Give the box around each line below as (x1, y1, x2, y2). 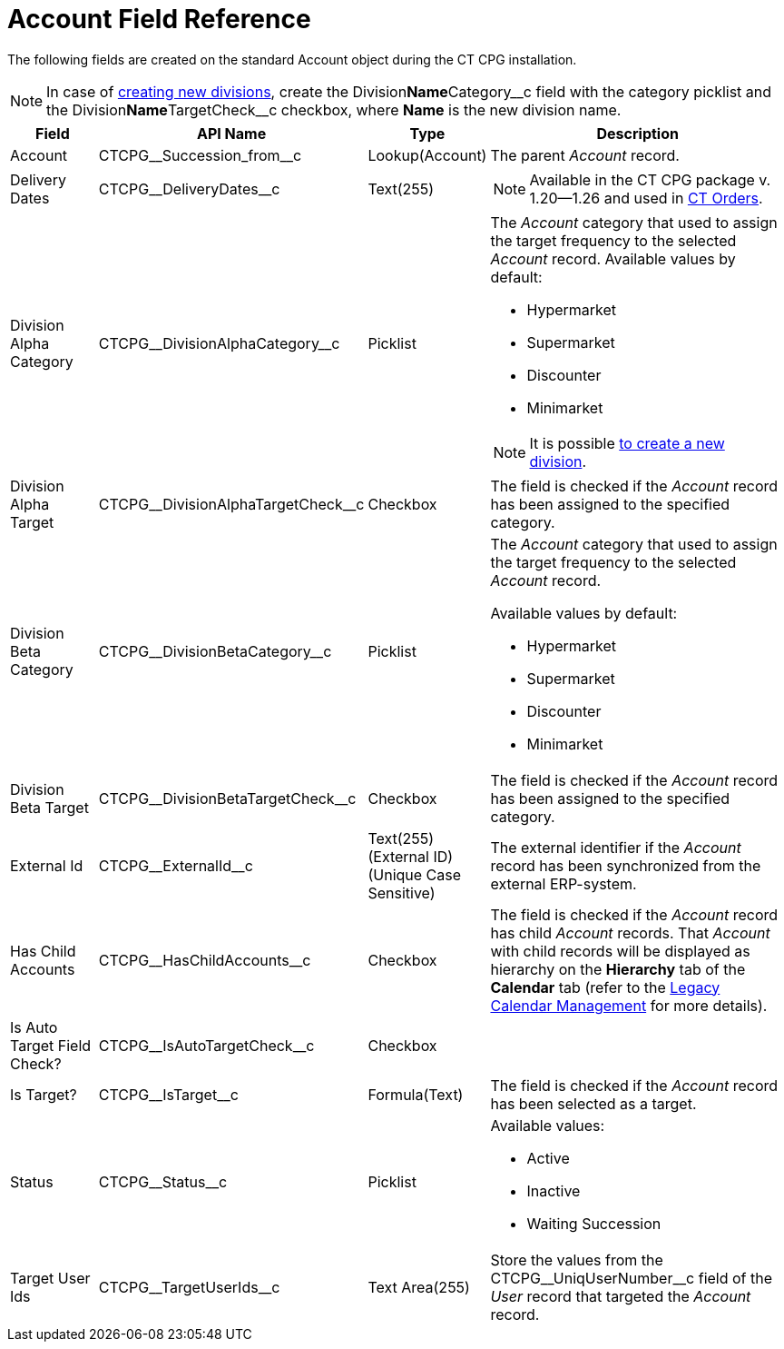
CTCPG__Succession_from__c (98, 145, 302, 164)
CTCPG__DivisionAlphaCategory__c (98, 333, 340, 352)
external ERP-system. (490, 874, 637, 893)
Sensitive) (367, 883, 436, 902)
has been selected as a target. (490, 1094, 697, 1113)
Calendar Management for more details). (490, 996, 768, 1015)
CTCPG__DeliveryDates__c (98, 179, 280, 198)
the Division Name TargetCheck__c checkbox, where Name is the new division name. (46, 100, 622, 119)
